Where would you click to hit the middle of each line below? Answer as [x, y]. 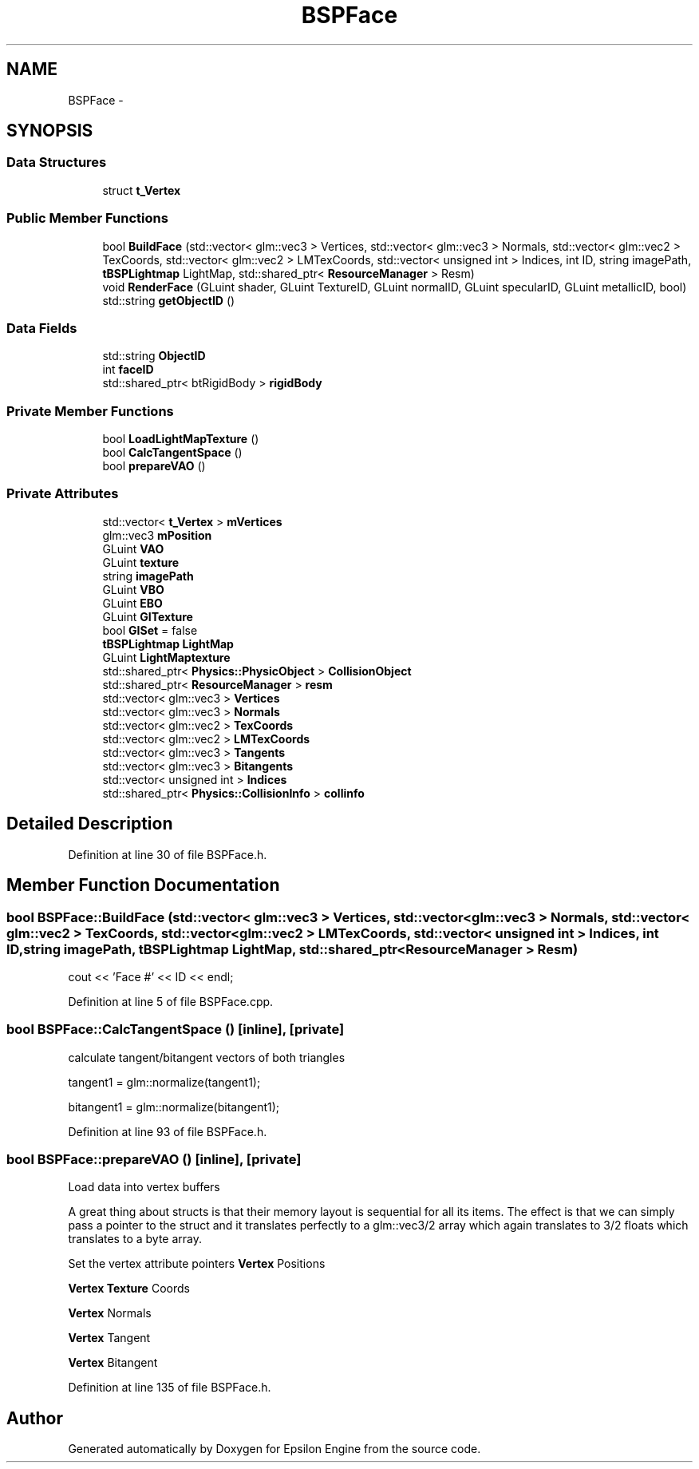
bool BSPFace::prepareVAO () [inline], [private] [154, 1159]
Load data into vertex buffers [144, 1187]
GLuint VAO [133, 548]
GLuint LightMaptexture [166, 657]
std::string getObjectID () [169, 300]
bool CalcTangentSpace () [172, 453]
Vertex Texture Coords [129, 1289]
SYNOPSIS [50, 131]
